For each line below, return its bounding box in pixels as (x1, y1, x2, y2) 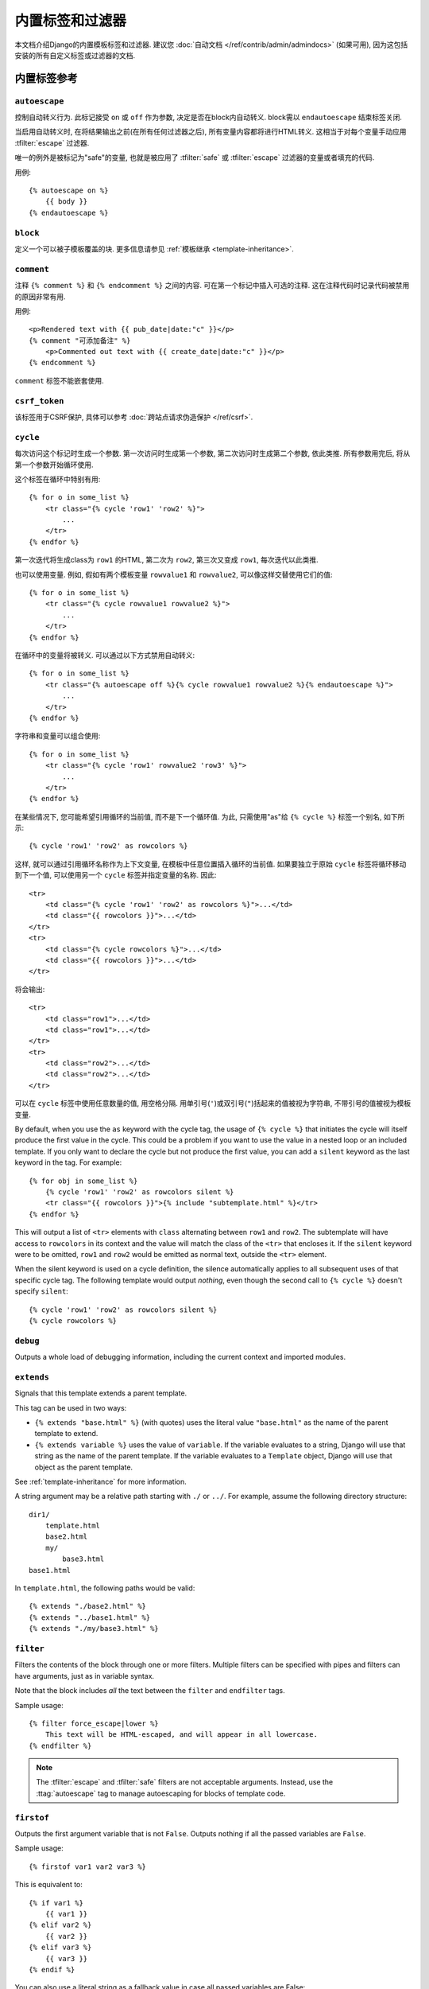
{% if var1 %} (29, 1898, 83, 1907)
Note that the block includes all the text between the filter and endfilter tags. (14, 1686, 285, 1695)
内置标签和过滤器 (14, 12, 127, 29)
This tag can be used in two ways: (14, 1403, 127, 1412)
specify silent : (14, 1286, 69, 1296)
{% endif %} (29, 1965, 75, 1974)
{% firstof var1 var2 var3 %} (29, 1862, 147, 1871)
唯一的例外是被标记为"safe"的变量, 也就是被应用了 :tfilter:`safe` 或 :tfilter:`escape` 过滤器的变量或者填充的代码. (14, 153, 375, 162)
